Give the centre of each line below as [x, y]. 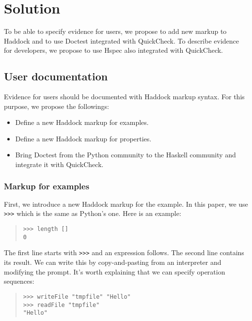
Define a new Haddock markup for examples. [82, 122]
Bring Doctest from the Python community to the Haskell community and [126, 155]
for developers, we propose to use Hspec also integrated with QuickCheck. [114, 50]
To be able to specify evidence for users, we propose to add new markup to [115, 31]
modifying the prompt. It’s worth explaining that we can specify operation [115, 271]
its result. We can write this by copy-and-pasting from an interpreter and [113, 262]
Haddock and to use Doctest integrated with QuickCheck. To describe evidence [122, 40]
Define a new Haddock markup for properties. [83, 138]
